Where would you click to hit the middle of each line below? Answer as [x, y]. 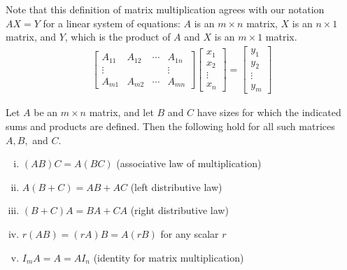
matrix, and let [121, 112]
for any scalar [190, 233]
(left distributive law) [176, 186]
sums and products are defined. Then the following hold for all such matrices [170, 126]
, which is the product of [118, 37]
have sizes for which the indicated [269, 112]
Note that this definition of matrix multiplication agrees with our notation [165, 9]
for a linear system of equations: [112, 23]
